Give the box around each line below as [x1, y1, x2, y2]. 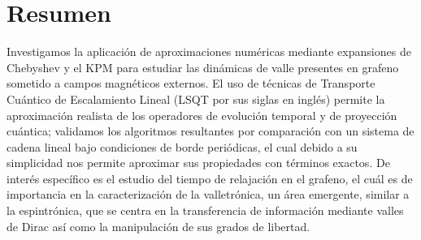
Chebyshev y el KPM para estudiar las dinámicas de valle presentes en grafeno [7, 58, 399, 75]
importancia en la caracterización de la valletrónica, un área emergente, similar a [7, 186, 410, 203]
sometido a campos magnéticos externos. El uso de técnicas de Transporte [7, 75, 375, 92]
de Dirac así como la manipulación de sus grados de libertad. [7, 217, 310, 234]
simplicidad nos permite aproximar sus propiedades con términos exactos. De [7, 154, 390, 171]
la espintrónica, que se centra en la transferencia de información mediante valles [7, 202, 404, 219]
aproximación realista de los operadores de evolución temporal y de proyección [7, 106, 397, 123]
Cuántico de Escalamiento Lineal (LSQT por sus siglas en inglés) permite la [7, 90, 385, 107]
